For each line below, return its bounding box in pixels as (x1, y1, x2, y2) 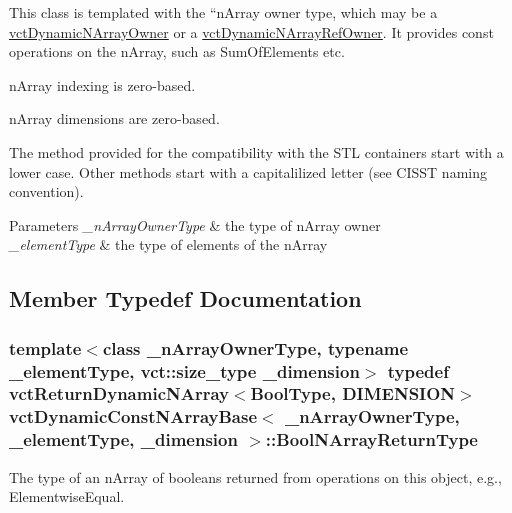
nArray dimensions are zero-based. (9, 108, 220, 129)
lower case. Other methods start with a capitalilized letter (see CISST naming (9, 161, 487, 182)
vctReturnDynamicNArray (9, 381, 229, 406)
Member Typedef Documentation (9, 283, 362, 314)
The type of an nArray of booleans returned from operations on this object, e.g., (9, 466, 502, 487)
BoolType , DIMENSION (250, 381, 456, 406)
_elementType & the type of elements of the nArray (9, 234, 328, 255)
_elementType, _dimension (9, 427, 238, 452)
